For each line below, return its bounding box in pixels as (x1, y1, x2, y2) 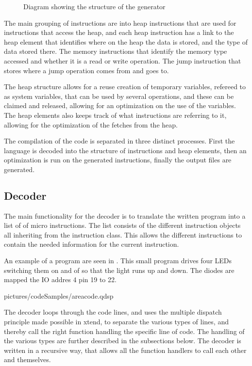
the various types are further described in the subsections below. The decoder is (4, 335, 241, 346)
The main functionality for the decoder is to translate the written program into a (4, 210, 246, 221)
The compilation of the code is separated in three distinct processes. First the (4, 136, 235, 146)
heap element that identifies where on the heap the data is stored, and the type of (4, 36, 248, 47)
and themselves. (4, 354, 51, 365)
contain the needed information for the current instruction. (4, 239, 179, 249)
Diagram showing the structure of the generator (23, 1, 166, 11)
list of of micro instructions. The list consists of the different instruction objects (4, 220, 241, 230)
